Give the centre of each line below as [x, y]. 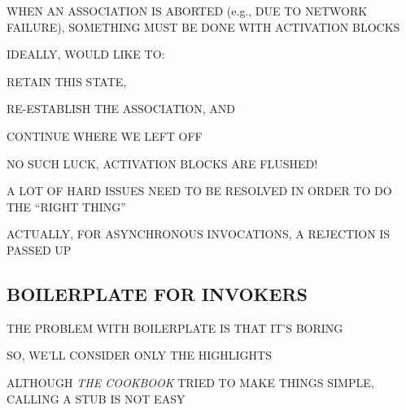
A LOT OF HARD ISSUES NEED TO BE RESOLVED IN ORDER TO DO [199, 191]
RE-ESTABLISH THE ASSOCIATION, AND [121, 109]
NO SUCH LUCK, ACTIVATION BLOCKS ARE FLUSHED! [162, 163]
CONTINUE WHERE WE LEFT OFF [105, 135]
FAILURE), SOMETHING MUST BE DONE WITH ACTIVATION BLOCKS [203, 26]
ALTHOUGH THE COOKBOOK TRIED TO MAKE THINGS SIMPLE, [190, 382]
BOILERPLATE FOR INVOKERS [157, 293]
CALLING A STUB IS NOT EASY [96, 398]
